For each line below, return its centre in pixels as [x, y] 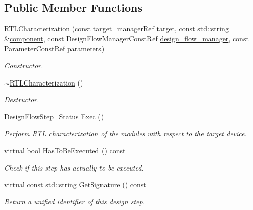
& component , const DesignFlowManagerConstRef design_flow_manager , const [126, 38]
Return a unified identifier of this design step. [74, 201]
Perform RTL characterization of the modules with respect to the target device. [125, 133]
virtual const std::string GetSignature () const [75, 184]
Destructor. [22, 99]
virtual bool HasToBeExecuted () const [65, 150]
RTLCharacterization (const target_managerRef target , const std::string [116, 29]
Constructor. [24, 65]
